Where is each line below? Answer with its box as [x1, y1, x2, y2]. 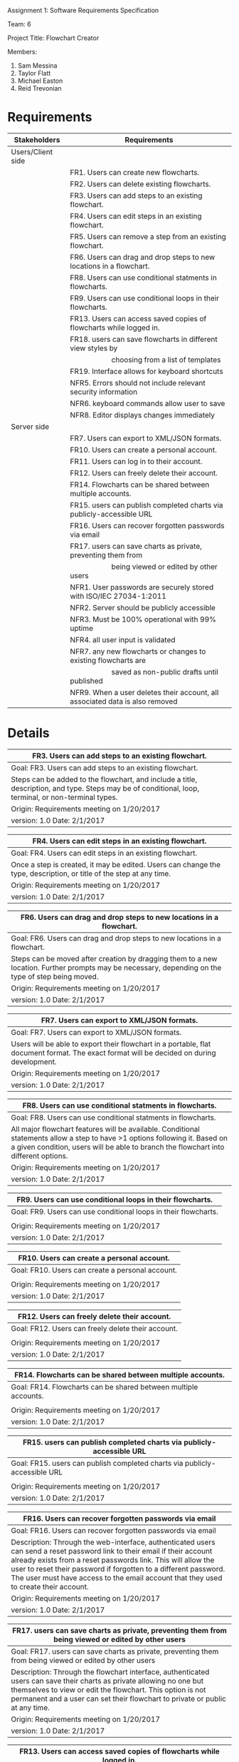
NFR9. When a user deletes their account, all [70, 687, 219, 697]
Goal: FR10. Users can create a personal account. [11, 1265, 178, 1275]
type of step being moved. [11, 971, 99, 981]
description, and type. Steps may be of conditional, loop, [11, 783, 200, 793]
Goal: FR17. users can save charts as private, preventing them [11, 1646, 219, 1656]
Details [7, 725, 50, 741]
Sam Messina [17, 61, 58, 70]
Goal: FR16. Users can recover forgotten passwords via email [11, 1525, 216, 1535]
